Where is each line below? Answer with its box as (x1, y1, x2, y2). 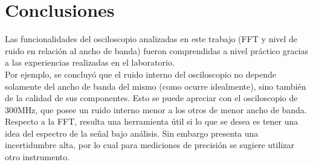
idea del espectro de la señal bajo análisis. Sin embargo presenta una (5, 126, 259, 139)
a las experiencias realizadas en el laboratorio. (5, 56, 175, 69)
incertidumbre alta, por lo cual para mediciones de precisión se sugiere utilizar (5, 139, 294, 151)
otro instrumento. (5, 151, 70, 163)
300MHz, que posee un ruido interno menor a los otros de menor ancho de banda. (5, 103, 307, 116)
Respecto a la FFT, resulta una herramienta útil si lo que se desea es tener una (5, 115, 298, 128)
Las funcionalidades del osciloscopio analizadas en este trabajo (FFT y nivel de (5, 33, 298, 45)
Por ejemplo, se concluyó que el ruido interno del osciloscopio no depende (5, 67, 276, 80)
